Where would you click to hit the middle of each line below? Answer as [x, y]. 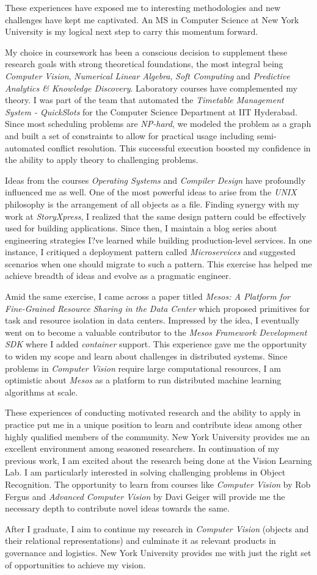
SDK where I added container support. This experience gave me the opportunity [156, 344]
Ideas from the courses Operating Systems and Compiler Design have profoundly [155, 180]
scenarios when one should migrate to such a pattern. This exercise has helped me [158, 263]
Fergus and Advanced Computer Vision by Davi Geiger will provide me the [145, 496]
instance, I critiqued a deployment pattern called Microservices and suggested [150, 252]
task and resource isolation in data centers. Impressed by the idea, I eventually [152, 320]
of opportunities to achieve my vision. [75, 564]
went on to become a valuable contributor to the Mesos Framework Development [156, 332]
